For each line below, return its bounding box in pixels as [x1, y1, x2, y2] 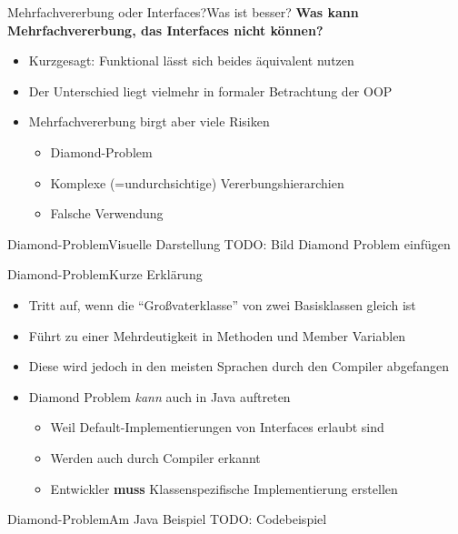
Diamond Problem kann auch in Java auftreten [28, 387, 291, 406]
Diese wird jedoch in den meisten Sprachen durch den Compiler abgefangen [28, 357, 449, 376]
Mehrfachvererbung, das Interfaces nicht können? [7, 20, 324, 39]
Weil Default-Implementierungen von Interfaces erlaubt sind [50, 418, 384, 437]
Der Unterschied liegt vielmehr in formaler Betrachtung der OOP [28, 81, 393, 100]
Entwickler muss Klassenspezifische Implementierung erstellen [50, 479, 398, 498]
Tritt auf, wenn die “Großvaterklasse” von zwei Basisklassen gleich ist [28, 295, 416, 314]
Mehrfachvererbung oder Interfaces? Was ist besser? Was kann [7, 3, 359, 21]
